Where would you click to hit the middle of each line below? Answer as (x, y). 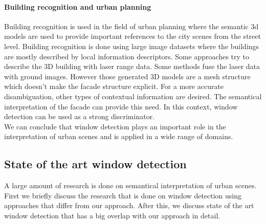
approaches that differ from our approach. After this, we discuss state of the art (129, 205)
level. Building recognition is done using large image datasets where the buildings (132, 46)
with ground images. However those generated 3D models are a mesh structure (127, 76)
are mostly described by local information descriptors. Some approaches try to (127, 56)
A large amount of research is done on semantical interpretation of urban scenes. (130, 185)
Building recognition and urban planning (78, 6)
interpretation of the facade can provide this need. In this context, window (121, 106)
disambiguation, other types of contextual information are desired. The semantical (133, 96)
